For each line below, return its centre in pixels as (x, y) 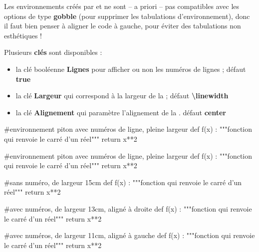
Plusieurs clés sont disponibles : (53, 52)
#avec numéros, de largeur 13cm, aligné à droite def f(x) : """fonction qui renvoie (128, 208)
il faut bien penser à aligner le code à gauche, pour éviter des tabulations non (123, 26)
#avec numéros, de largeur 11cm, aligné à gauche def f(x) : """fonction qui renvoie (129, 235)
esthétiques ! (23, 35)
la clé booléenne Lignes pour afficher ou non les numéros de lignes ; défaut (131, 69)
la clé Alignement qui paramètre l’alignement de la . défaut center (121, 112)
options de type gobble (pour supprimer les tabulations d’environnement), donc (127, 16)
